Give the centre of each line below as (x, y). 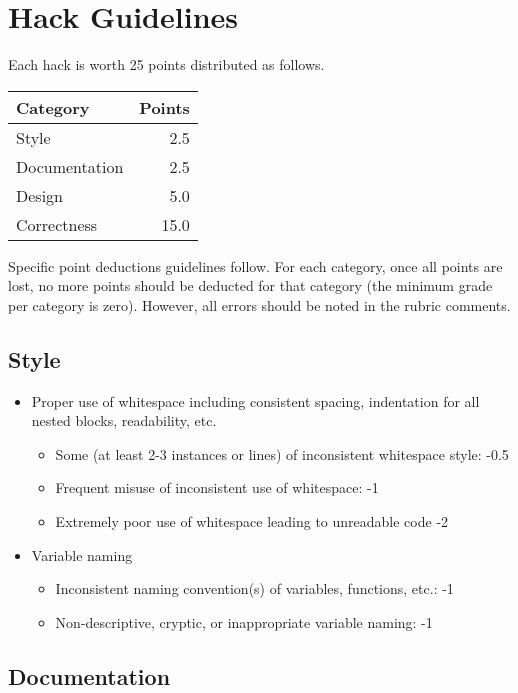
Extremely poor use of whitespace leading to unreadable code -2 (252, 521)
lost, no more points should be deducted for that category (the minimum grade (250, 285)
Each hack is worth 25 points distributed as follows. (166, 64)
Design (39, 195)
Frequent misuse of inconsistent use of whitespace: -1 (217, 487)
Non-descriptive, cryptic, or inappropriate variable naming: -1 (244, 621)
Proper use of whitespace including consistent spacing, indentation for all (255, 400)
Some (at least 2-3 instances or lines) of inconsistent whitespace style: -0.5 (282, 453)
